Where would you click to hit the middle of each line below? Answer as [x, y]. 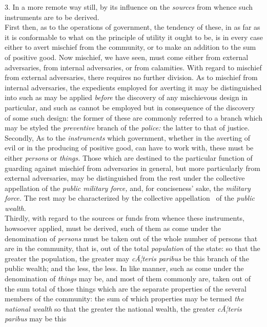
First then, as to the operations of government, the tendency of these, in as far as [132, 27]
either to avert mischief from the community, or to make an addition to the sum [130, 47]
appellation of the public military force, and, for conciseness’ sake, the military [128, 188]
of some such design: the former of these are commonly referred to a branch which [133, 117]
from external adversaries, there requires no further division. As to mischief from [131, 77]
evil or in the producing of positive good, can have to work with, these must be [129, 148]
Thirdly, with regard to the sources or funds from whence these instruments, [125, 218]
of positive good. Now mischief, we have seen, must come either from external [127, 57]
